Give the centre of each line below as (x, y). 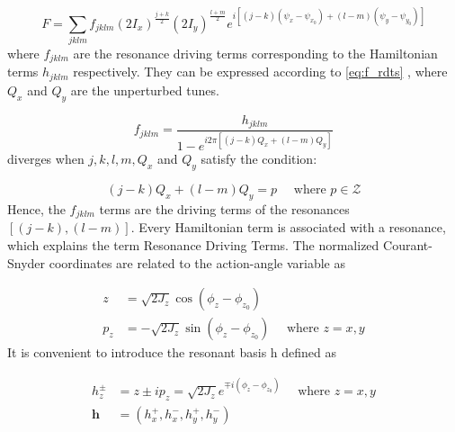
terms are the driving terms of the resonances (224, 208)
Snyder (27, 262)
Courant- (408, 245)
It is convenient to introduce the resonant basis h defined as (172, 352)
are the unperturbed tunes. (145, 90)
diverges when (46, 159)
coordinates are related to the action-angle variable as (197, 262)
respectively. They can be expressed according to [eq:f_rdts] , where (260, 72)
